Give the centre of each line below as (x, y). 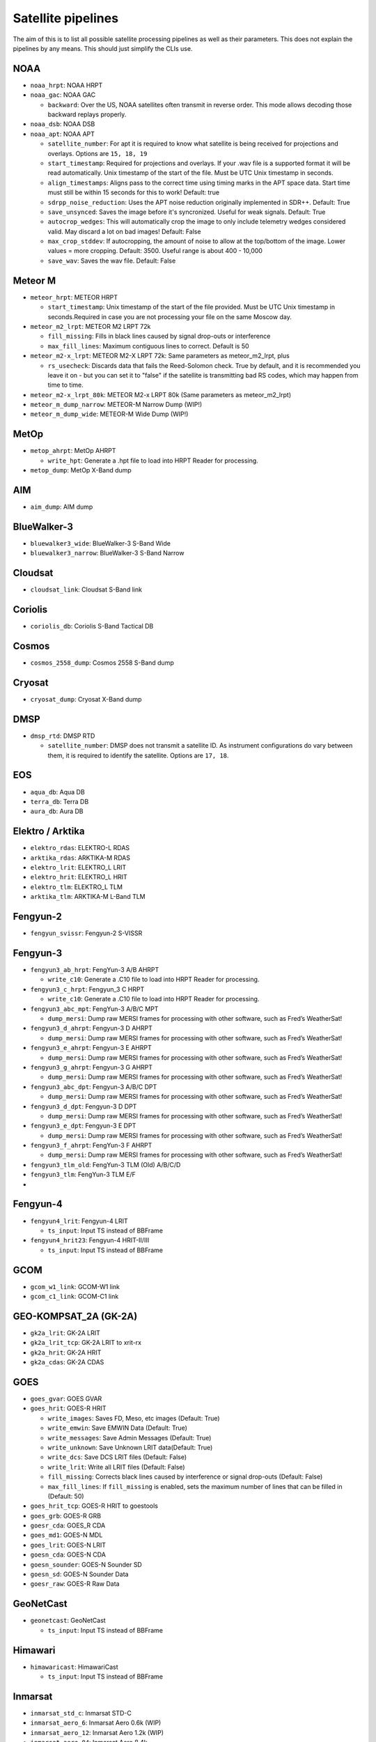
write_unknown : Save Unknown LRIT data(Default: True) (130, 1447)
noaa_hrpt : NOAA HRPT (66, 85)
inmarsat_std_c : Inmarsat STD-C (81, 1713)
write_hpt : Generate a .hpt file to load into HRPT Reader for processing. (153, 461)
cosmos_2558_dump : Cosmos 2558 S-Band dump (102, 663)
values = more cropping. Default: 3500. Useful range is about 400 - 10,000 (155, 251)
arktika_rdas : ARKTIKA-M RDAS (80, 858)
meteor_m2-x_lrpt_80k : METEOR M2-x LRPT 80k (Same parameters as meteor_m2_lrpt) (161, 394)
